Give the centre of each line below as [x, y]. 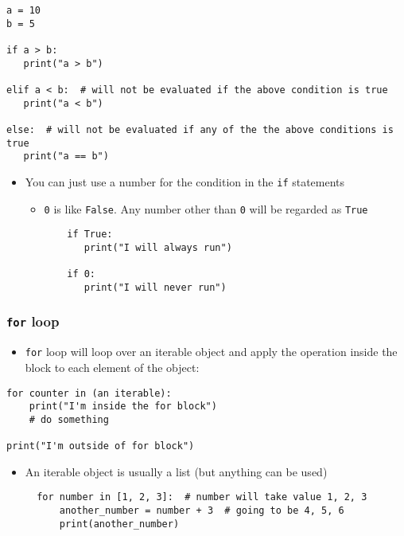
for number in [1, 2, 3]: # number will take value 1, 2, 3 [202, 497]
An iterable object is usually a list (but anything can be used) [176, 471]
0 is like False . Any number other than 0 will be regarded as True [206, 208]
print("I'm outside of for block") [101, 446]
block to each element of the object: [112, 367]
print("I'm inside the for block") [123, 407]
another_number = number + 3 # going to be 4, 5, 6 [202, 511]
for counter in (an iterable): [89, 393]
